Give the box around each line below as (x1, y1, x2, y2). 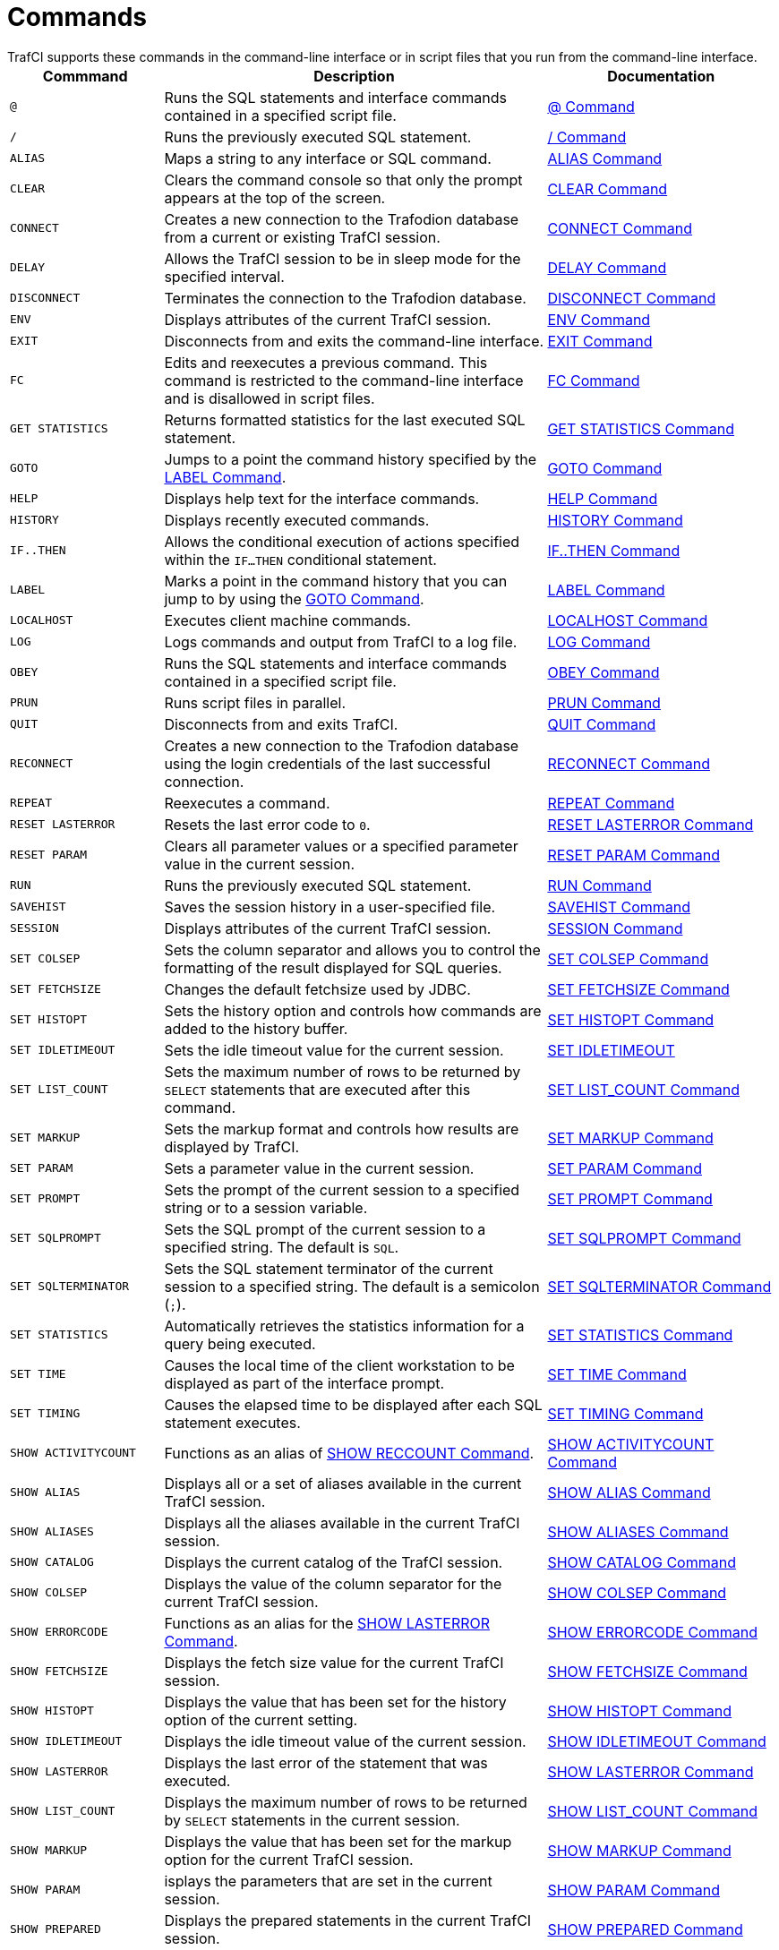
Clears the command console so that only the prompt (164, 170, 523, 189)
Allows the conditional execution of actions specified (164, 532, 520, 551)
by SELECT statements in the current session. (164, 1810, 460, 1829)
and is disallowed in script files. (164, 389, 375, 407)
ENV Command (547, 310, 651, 329)
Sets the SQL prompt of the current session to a (164, 1219, 486, 1238)
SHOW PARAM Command (547, 1880, 720, 1899)
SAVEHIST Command (547, 897, 691, 916)
